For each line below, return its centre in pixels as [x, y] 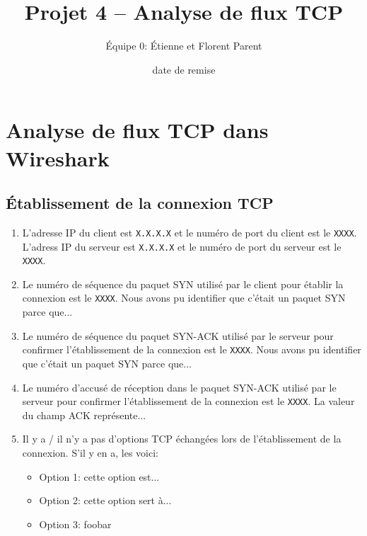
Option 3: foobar [75, 524]
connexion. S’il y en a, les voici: [90, 452]
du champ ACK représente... [84, 415]
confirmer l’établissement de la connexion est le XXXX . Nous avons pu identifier [192, 349]
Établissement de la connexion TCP [140, 203]
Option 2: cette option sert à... [105, 500]
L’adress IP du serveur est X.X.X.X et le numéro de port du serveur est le [182, 246]
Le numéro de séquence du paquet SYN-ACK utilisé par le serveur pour [178, 335]
